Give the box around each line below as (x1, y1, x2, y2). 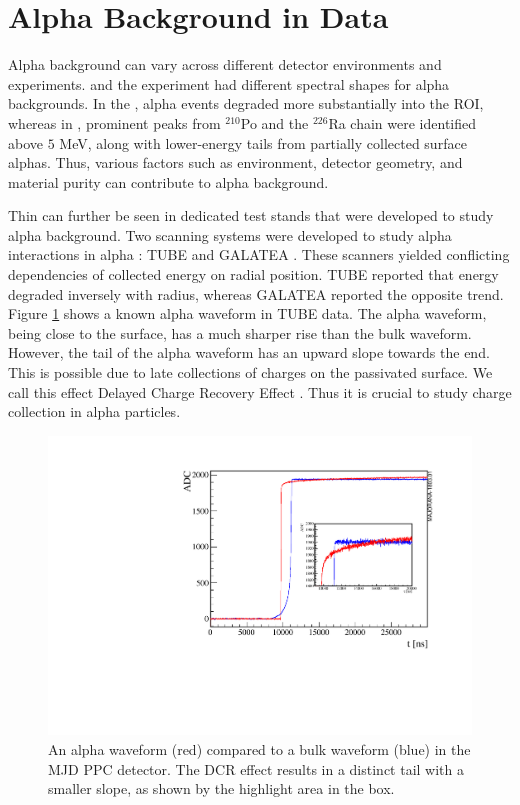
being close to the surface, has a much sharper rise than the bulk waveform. (8, 322, 472, 343)
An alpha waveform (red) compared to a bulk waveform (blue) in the (48, 739, 471, 760)
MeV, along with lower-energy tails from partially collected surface (59, 132, 467, 153)
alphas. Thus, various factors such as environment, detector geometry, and (8, 152, 463, 173)
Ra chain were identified (328, 112, 477, 133)
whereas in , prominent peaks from (8, 112, 221, 133)
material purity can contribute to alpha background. (8, 171, 329, 192)
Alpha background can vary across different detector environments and (8, 54, 442, 75)
